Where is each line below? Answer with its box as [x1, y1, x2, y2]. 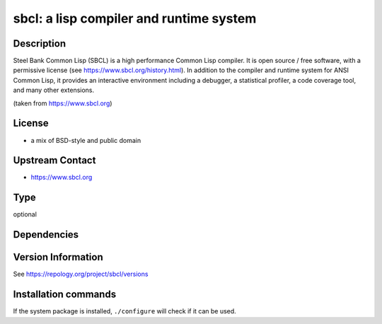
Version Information [13, 251, 103, 263]
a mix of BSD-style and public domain [30, 136, 141, 144]
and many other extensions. [13, 86, 95, 95]
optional [13, 210, 37, 219]
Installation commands [13, 289, 117, 301]
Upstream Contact [13, 154, 96, 166]
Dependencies [13, 228, 79, 241]
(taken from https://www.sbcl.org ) [13, 99, 112, 108]
